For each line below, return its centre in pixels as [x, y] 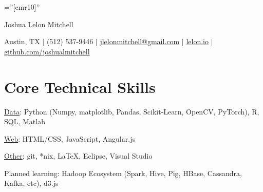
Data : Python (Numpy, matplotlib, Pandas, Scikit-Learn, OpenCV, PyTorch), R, [132, 111]
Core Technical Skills [80, 87]
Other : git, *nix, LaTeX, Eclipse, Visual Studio [78, 156]
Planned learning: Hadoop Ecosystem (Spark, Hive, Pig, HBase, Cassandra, [123, 173]
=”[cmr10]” [22, 7]
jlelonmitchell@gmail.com [140, 41]
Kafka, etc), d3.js [31, 183]
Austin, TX [22, 41]
